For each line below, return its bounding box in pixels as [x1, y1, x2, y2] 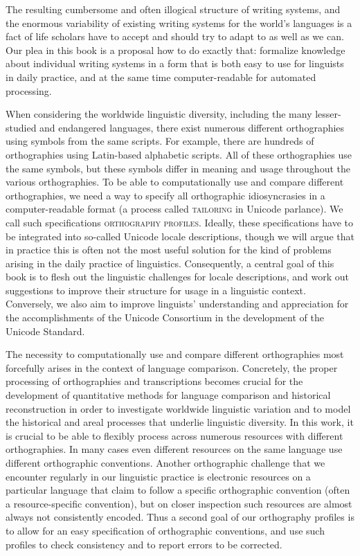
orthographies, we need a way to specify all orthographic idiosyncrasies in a [6, 188, 325, 202]
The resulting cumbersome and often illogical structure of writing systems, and [6, 2, 341, 16]
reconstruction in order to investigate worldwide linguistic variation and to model [6, 401, 351, 415]
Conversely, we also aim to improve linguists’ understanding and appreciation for [6, 296, 349, 311]
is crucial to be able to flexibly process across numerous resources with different [6, 428, 343, 442]
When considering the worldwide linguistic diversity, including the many [6, 107, 312, 121]
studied [6, 120, 37, 134]
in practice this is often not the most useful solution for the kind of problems [6, 242, 332, 257]
